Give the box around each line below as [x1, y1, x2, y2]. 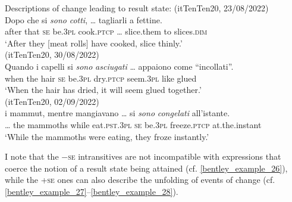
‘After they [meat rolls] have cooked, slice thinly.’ [5, 36, 183, 49]
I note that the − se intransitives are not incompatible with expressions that [5, 150, 281, 163]
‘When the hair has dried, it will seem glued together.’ [5, 83, 202, 96]
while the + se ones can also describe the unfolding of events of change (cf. [5, 173, 275, 186]
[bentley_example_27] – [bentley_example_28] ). [5, 185, 178, 197]
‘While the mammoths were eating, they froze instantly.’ [5, 130, 209, 142]
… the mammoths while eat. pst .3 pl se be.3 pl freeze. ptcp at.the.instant [5, 118, 262, 130]
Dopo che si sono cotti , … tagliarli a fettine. [5, 13, 162, 26]
